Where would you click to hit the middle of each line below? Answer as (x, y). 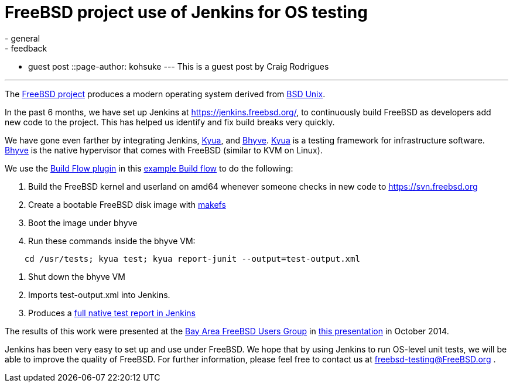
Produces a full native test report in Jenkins (112, 313)
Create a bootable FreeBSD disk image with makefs (127, 204)
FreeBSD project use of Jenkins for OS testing (186, 12)
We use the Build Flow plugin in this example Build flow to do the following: (149, 168)
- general (23, 38)
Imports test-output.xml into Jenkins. (99, 294)
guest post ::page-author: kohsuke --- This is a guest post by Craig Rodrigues (179, 66)
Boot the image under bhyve (83, 222)
